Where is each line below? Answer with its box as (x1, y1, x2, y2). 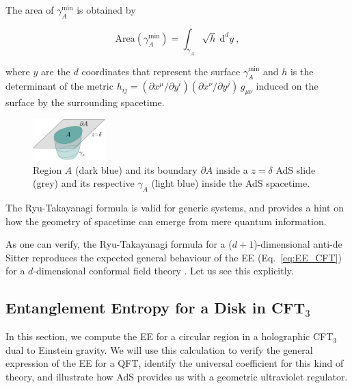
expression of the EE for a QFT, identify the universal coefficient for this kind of (5, 356, 344, 370)
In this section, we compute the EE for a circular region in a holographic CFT (5, 329, 334, 344)
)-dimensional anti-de (254, 237, 342, 251)
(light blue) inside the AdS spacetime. (151, 176, 310, 190)
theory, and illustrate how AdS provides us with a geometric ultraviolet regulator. (5, 369, 348, 383)
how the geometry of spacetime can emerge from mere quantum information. (5, 214, 327, 228)
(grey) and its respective (33, 176, 135, 190)
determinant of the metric (5, 79, 113, 93)
